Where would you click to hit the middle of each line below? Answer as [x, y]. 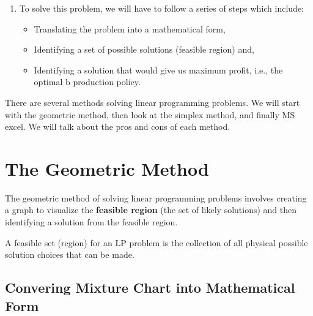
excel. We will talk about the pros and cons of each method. [118, 126]
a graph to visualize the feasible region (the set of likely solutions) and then [151, 210]
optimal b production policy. [87, 82]
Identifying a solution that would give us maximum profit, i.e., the [158, 70]
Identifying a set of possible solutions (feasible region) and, [144, 49]
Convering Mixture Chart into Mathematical [150, 288]
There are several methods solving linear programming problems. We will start [153, 102]
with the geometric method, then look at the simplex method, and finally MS [150, 114]
